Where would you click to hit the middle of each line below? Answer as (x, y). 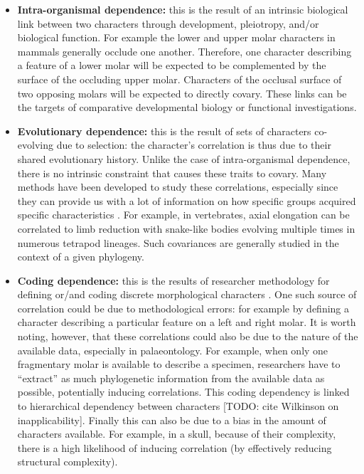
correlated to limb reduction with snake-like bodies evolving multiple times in (186, 228)
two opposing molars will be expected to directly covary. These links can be (182, 93)
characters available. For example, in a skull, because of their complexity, (177, 434)
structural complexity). (68, 462)
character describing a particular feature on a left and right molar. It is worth (187, 322)
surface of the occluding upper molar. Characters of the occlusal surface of (180, 79)
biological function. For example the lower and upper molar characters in (176, 37)
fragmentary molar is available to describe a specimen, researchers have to (179, 364)
